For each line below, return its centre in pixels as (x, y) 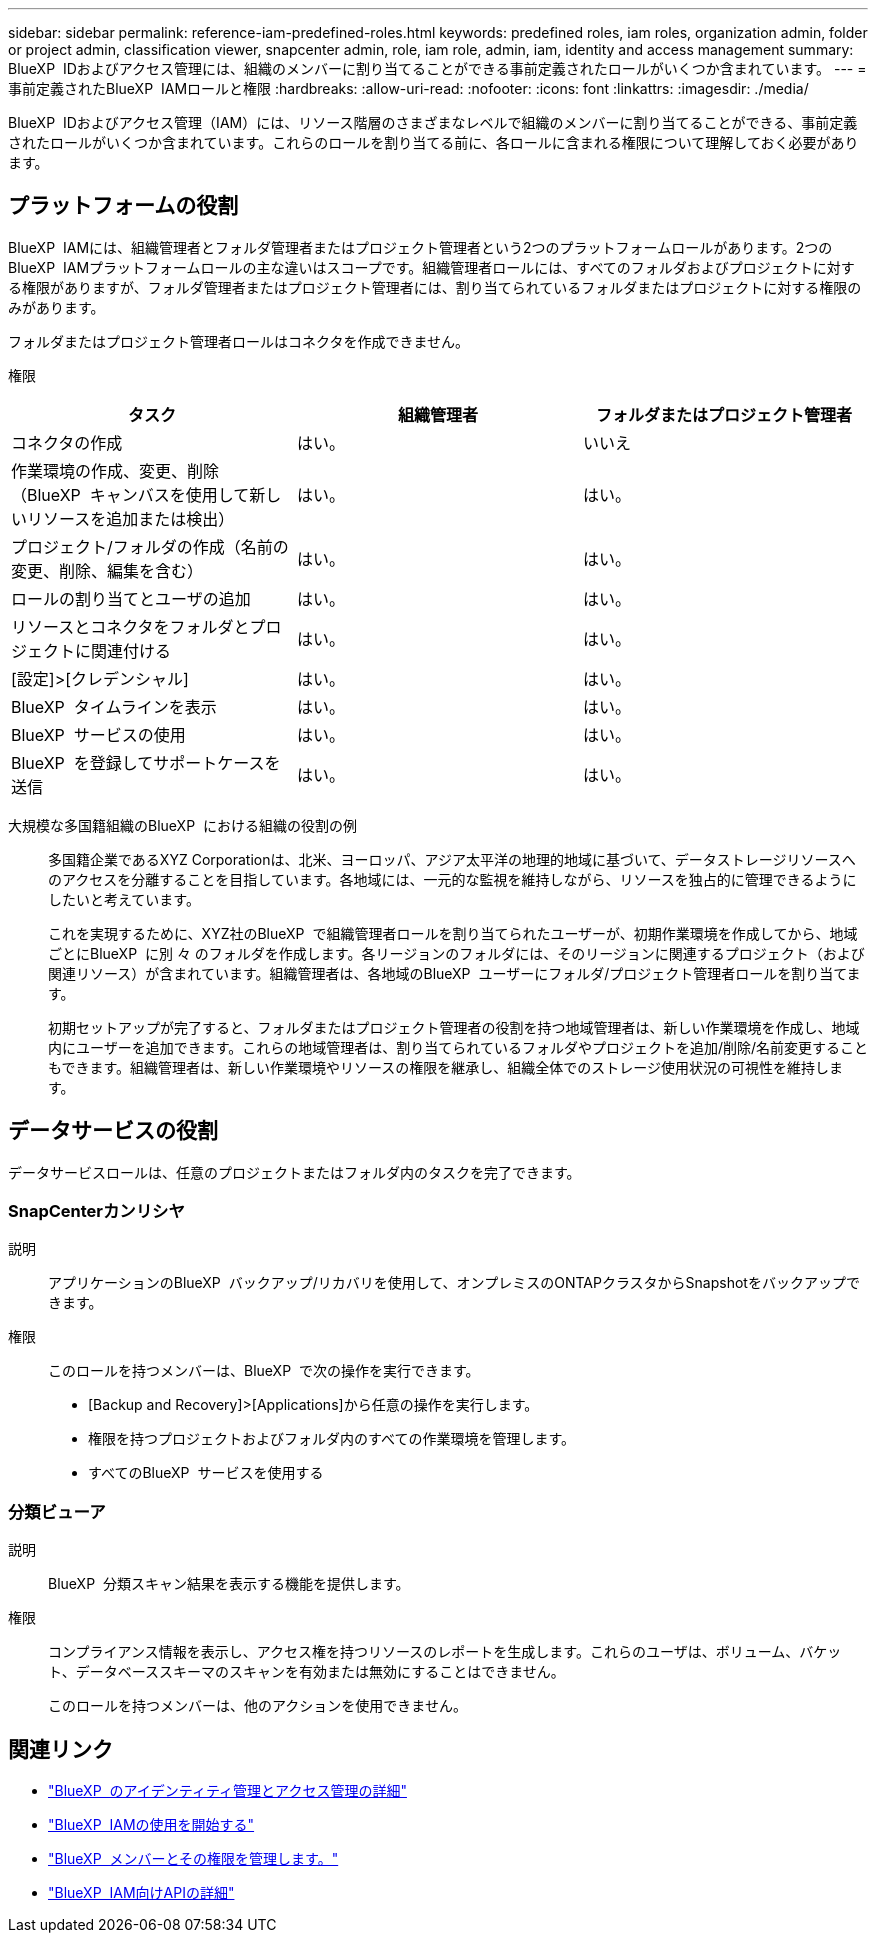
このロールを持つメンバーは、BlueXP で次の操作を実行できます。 (264, 1371)
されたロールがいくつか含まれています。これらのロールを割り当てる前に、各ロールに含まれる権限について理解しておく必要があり (433, 142)
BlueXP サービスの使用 (98, 734)
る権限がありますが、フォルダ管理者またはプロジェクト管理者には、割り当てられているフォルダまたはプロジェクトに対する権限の (435, 287)
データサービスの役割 (113, 1131)
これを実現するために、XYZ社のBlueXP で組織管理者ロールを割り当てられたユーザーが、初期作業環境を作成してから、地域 (453, 933)
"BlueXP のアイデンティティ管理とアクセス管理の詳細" (227, 1791)
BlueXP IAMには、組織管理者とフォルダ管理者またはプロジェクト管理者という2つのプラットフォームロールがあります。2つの (420, 247)
